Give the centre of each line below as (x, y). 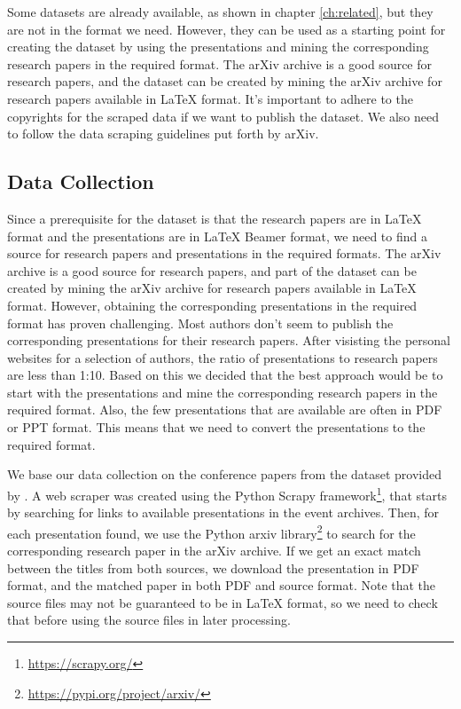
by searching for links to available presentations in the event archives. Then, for (223, 512)
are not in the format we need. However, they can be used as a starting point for (227, 29)
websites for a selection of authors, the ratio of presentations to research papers (223, 357)
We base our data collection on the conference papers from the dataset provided (225, 474)
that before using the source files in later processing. (149, 620)
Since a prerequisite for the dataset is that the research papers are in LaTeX (215, 218)
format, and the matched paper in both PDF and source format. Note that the (222, 585)
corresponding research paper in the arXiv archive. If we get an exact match (214, 550)
